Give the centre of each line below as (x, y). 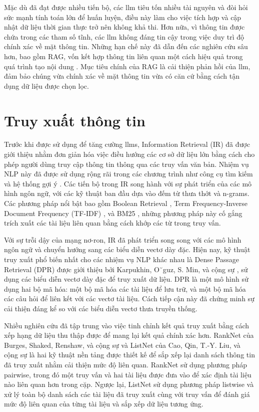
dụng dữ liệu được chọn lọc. (46, 85)
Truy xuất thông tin (75, 120)
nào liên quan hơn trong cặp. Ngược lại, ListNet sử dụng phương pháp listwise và (129, 384)
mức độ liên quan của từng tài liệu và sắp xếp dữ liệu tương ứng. (104, 404)
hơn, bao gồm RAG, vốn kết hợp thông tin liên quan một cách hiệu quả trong (123, 56)
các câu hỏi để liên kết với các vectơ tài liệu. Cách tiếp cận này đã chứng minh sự (129, 298)
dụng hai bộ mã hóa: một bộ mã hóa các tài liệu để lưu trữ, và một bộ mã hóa (125, 288)
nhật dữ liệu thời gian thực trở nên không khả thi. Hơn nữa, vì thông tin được (124, 27)
